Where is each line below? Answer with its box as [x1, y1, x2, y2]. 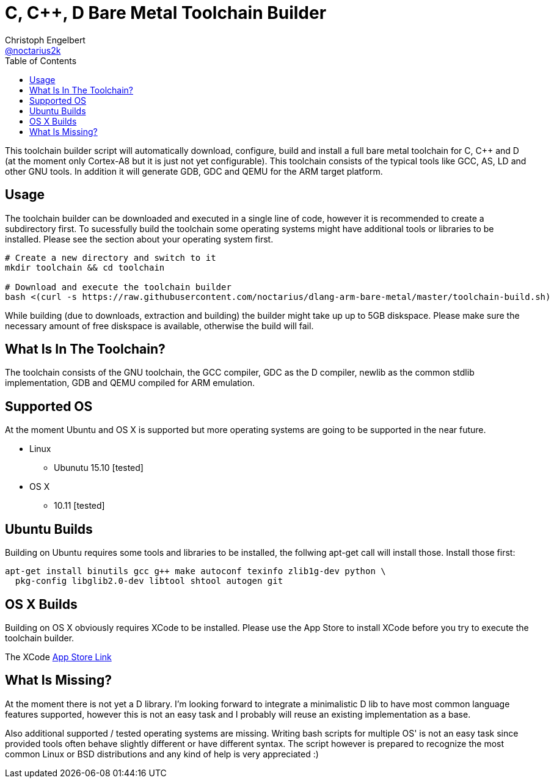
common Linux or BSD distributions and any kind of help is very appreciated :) [5, 748, 319, 759]
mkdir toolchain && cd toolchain [5, 262, 165, 272]
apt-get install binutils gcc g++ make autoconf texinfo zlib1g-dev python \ [5, 566, 386, 577]
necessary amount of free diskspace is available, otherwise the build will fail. [5, 320, 314, 331]
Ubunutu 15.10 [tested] [54, 462, 144, 473]
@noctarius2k [5, 45, 61, 56]
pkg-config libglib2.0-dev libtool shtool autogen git [15, 576, 283, 586]
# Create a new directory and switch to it [5, 252, 216, 263]
